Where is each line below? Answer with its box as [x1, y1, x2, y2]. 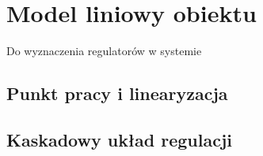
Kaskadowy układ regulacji [6, 127, 232, 151]
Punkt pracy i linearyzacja [6, 81, 228, 106]
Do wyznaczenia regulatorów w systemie [6, 43, 202, 59]
